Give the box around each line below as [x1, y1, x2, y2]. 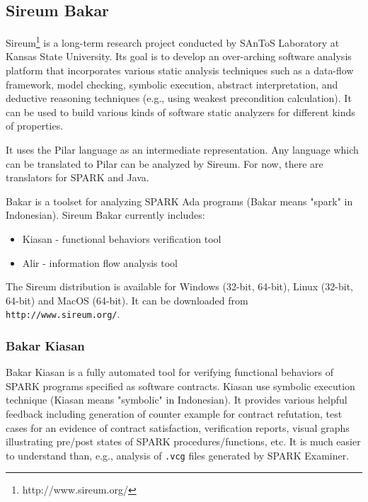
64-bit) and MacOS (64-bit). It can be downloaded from [6, 292, 248, 307]
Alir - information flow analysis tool [22, 255, 178, 270]
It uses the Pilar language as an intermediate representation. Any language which [6, 142, 359, 157]
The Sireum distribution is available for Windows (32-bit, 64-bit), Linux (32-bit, [6, 279, 353, 294]
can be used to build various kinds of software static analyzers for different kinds [6, 104, 355, 119]
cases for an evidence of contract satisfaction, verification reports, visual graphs [6, 420, 350, 435]
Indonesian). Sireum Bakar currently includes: [6, 207, 205, 222]
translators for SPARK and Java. [6, 170, 149, 185]
